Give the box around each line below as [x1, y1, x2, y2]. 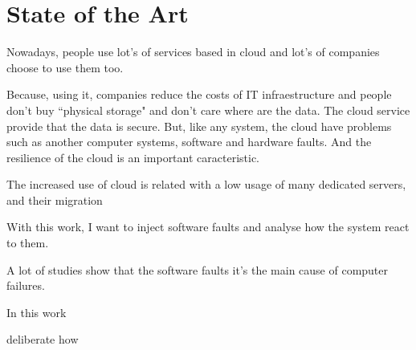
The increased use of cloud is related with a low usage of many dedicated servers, [6, 176, 406, 193]
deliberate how [6, 331, 79, 348]
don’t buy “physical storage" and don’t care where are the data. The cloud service [6, 101, 410, 118]
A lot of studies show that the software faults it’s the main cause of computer [6, 261, 389, 278]
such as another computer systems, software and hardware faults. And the [6, 133, 372, 150]
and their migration [6, 191, 103, 208]
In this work [6, 303, 67, 320]
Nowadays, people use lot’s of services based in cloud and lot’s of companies [6, 43, 380, 60]
